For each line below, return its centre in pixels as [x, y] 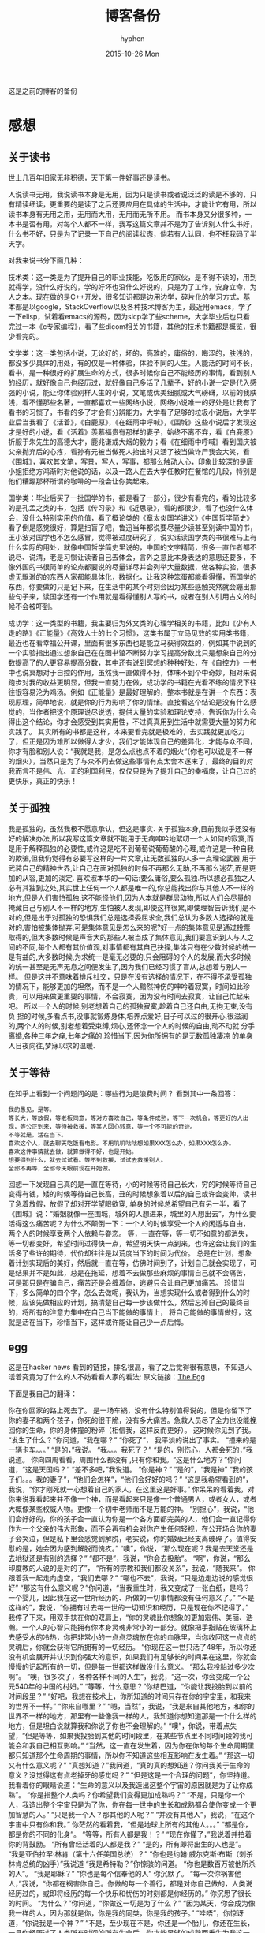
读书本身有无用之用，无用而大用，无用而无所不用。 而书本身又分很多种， [127, 214]
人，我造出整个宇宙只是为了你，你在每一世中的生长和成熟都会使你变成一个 [129, 1805]
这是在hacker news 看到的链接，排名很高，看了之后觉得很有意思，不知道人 [130, 1367]
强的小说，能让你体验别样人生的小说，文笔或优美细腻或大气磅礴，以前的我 [129, 392]
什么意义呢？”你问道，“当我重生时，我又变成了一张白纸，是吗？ [147, 1588]
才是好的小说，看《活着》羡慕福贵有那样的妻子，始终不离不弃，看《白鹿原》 [132, 431]
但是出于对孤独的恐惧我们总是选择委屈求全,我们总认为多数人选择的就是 [139, 917]
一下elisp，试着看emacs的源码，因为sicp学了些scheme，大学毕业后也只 [126, 316]
